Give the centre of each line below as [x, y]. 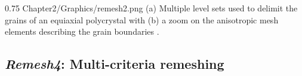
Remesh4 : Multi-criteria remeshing [115, 64]
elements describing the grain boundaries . [82, 31]
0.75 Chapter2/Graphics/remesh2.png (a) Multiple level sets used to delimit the [151, 8]
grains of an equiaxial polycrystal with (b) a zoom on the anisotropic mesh [142, 19]
